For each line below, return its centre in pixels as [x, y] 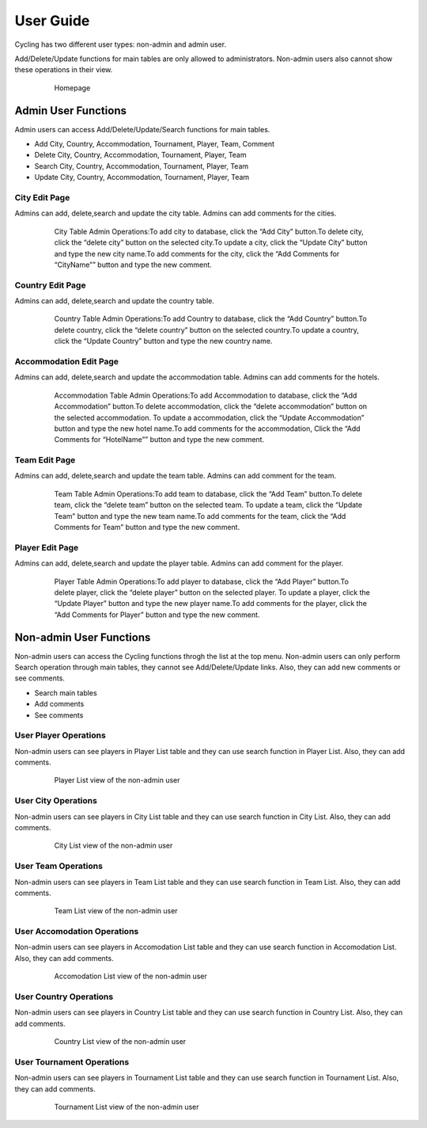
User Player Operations [60, 735]
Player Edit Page [47, 547]
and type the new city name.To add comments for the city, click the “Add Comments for [197, 253]
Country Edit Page [50, 285]
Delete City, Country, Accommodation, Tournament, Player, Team [140, 155]
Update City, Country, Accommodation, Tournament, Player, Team [142, 177]
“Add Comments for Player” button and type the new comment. [157, 615]
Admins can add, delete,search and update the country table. [115, 301]
